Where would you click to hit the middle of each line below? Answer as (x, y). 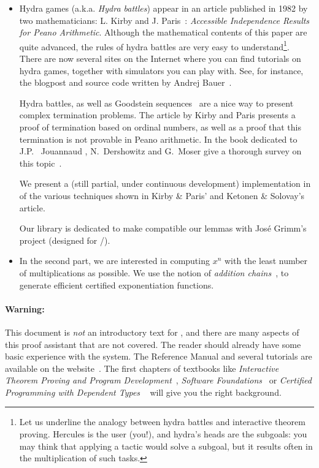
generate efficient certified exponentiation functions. (117, 285)
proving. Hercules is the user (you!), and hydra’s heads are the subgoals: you (163, 434)
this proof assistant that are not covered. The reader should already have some (153, 344)
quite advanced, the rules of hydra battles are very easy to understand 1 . (154, 45)
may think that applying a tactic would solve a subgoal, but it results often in (166, 446)
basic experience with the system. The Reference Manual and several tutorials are (159, 356)
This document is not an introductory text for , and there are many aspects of (152, 332)
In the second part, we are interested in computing (114, 261)
